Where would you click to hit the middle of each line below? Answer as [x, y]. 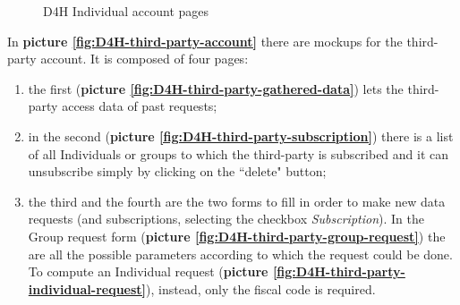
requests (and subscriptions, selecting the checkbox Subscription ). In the [226, 219]
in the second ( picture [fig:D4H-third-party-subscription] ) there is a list [241, 136]
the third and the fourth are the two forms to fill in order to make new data [237, 201]
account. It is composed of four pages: [145, 59]
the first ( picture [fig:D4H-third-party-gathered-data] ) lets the [216, 88]
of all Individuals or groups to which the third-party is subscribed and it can [239, 153]
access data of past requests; [140, 106]
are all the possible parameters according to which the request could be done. [240, 254]
